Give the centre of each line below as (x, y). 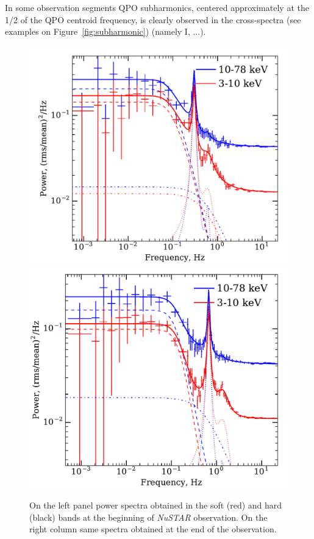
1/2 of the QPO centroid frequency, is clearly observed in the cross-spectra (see (153, 19)
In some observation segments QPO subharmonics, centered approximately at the (157, 7)
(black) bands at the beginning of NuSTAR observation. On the (148, 517)
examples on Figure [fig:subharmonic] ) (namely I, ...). (105, 31)
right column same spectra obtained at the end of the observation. (153, 529)
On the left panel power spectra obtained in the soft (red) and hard (156, 505)
